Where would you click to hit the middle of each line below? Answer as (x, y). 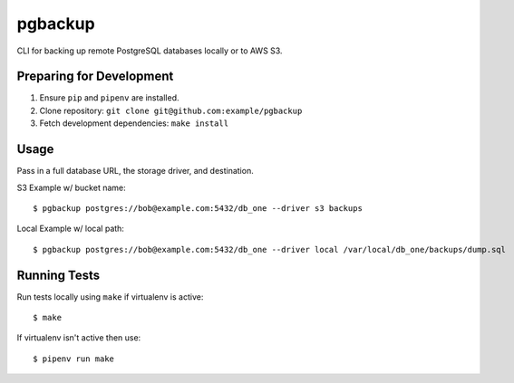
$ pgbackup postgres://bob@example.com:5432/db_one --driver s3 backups (198, 208)
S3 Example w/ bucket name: (71, 187)
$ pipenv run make (74, 359)
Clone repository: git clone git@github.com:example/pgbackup (171, 110)
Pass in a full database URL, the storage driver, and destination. (135, 171)
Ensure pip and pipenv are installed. (110, 98)
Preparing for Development (95, 77)
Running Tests (58, 275)
